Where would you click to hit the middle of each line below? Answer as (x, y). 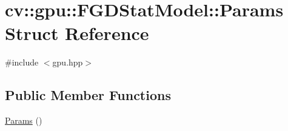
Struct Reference (77, 33)
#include (22, 62)
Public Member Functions (88, 95)
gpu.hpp (68, 62)
